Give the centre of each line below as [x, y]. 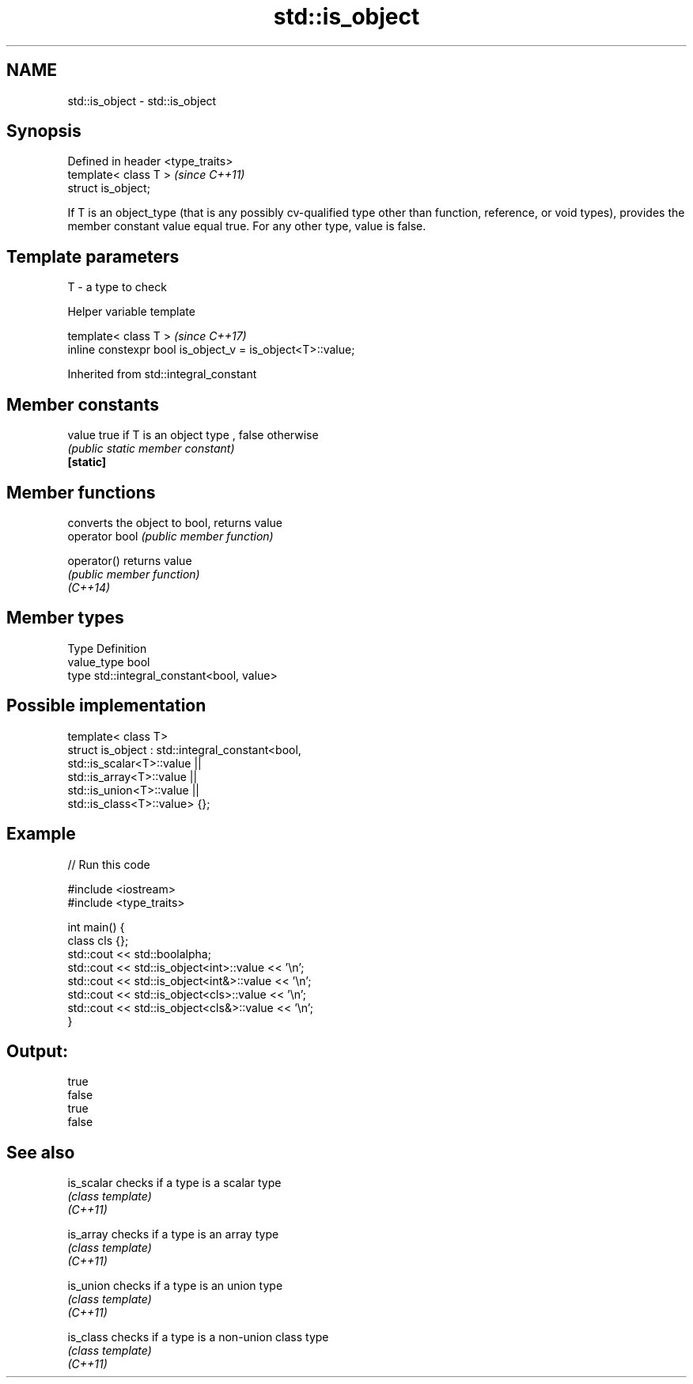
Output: [37, 1051]
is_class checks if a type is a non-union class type [198, 1337]
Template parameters [93, 256]
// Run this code [109, 864]
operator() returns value [130, 560]
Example [41, 834]
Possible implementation [106, 706]
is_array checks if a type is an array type [173, 1234]
